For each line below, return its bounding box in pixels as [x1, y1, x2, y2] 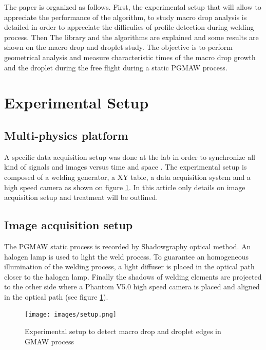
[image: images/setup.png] [25, 311, 117, 319]
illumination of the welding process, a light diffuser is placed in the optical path [4, 261, 255, 272]
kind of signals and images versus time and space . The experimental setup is [4, 161, 247, 172]
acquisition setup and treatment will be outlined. [4, 192, 158, 202]
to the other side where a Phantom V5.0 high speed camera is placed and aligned [4, 281, 260, 292]
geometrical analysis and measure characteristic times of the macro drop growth [4, 51, 256, 62]
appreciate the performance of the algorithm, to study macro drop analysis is [4, 11, 247, 22]
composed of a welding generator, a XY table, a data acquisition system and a [4, 171, 251, 182]
